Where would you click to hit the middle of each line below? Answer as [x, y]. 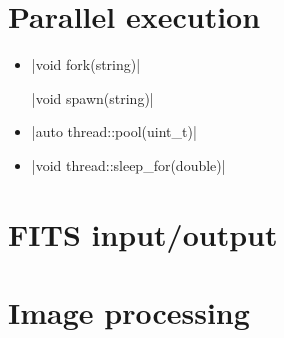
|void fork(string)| [86, 64]
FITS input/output [143, 233]
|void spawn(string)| [92, 97]
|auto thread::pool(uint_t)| [114, 131]
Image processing [129, 312]
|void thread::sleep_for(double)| [128, 164]
